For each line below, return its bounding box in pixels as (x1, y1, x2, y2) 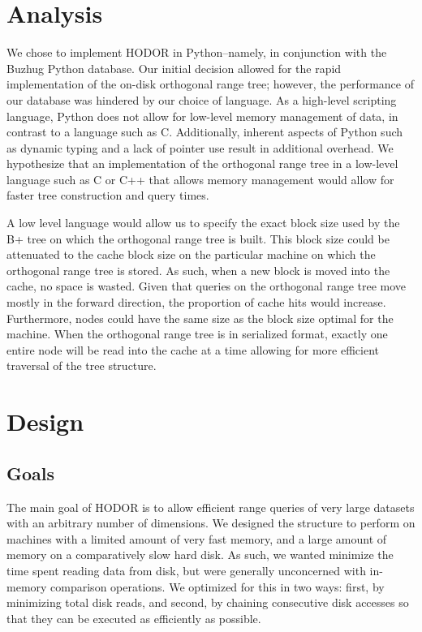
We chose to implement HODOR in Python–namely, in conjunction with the (6, 44, 387, 61)
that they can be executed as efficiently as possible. (6, 609, 261, 626)
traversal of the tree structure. (6, 357, 157, 374)
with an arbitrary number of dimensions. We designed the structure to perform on (6, 514, 416, 531)
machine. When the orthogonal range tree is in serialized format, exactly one (6, 325, 388, 342)
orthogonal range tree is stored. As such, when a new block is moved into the (6, 261, 390, 278)
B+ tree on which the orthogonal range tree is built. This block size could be (6, 230, 390, 247)
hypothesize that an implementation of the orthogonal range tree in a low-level (6, 155, 398, 172)
